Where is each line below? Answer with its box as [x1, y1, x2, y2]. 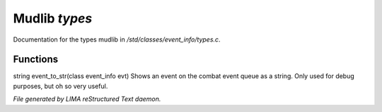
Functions [13, 54, 59, 66]
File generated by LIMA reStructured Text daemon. [13, 95, 161, 104]
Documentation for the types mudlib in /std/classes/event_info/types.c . [13, 35, 221, 44]
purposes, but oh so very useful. [13, 82, 108, 90]
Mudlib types [13, 11, 93, 26]
